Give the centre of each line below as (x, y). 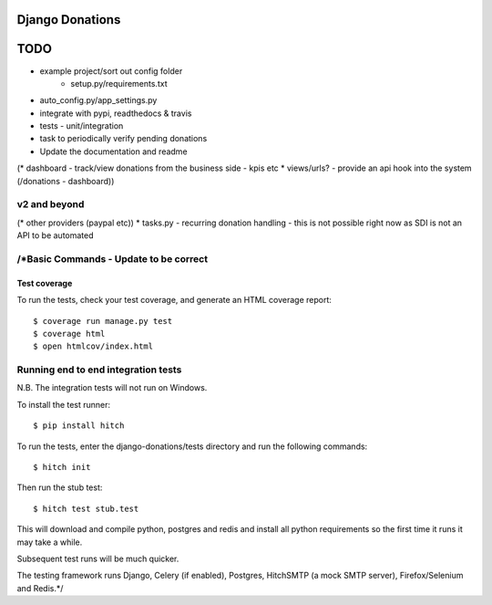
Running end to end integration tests (99, 370)
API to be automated (56, 235)
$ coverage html (69, 334)
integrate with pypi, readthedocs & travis (116, 113)
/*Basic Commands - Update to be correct (113, 258)
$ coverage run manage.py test (103, 321)
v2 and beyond (51, 204)
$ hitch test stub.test (86, 508)
